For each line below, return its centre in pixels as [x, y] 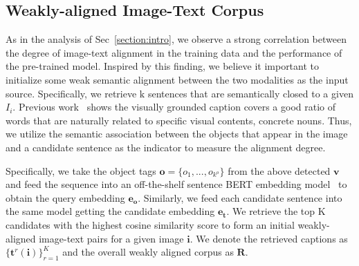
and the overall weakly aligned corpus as [148, 252]
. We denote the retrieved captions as [269, 238]
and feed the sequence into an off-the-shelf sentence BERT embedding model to [176, 184]
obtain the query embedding [65, 197]
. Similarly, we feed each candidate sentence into [240, 197]
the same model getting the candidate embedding [110, 211]
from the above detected [279, 170]
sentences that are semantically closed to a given [250, 93]
